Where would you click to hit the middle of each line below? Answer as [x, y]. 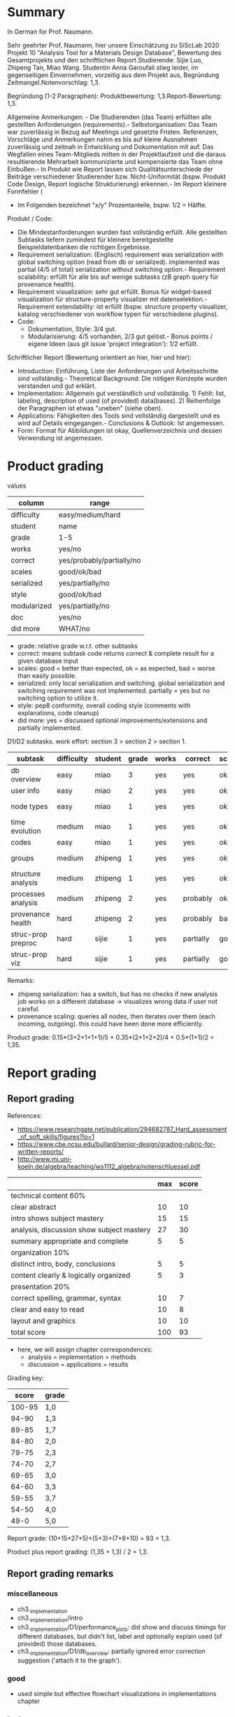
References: [24, 1115]
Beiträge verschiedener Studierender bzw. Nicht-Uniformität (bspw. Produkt [116, 177]
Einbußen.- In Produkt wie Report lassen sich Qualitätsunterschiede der [110, 169]
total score [28, 1332]
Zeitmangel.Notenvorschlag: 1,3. [54, 82]
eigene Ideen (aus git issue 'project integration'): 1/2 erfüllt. [113, 343]
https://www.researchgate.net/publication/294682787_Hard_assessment [122, 1129]
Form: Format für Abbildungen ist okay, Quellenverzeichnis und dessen [120, 430]
